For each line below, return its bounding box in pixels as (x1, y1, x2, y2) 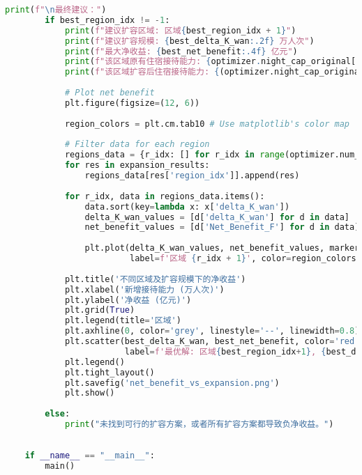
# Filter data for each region (64, 139, 210, 150)
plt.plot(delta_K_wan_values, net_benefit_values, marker (84, 243, 360, 254)
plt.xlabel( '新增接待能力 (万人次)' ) (64, 284, 225, 295)
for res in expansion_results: (64, 160, 210, 171)
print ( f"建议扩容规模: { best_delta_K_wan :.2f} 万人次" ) (64, 36, 315, 46)
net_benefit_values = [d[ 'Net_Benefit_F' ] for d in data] (84, 222, 360, 233)
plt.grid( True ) (64, 305, 135, 316)
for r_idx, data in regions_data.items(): (64, 191, 265, 201)
